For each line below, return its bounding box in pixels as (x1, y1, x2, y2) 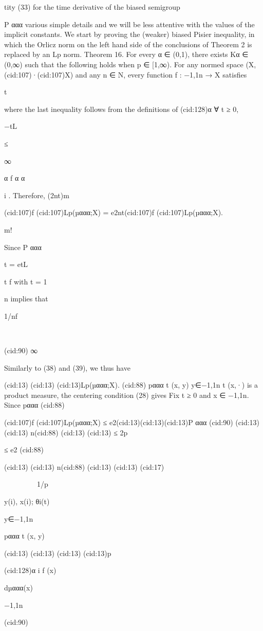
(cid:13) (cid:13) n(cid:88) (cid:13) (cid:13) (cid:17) (4, 461, 164, 472)
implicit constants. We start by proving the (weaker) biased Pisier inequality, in (4, 29, 255, 40)
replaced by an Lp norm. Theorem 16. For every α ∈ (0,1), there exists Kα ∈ (4, 49, 249, 60)
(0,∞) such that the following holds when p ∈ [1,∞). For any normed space (4, 59, 243, 69)
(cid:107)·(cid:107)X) (4, 69, 73, 80)
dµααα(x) (4, 582, 33, 592)
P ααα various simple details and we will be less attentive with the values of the (4, 18, 255, 29)
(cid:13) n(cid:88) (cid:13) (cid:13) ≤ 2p (4, 427, 128, 437)
